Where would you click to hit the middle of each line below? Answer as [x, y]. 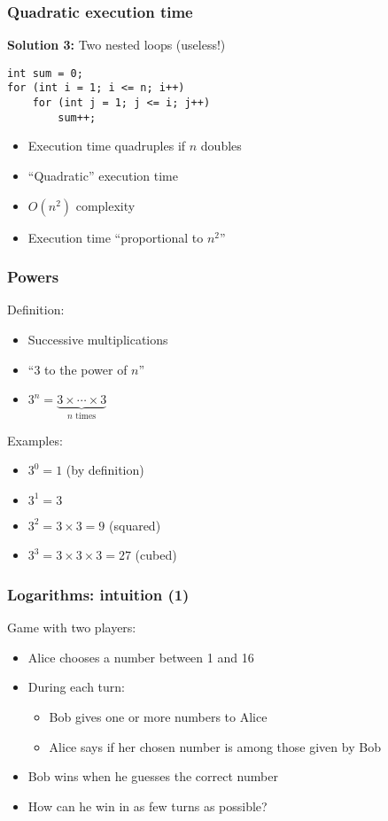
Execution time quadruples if [107, 146]
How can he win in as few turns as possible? [147, 806]
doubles [221, 146]
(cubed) [156, 555]
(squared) [135, 525]
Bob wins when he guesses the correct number [153, 776]
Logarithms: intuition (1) [98, 594]
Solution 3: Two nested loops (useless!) [116, 45]
